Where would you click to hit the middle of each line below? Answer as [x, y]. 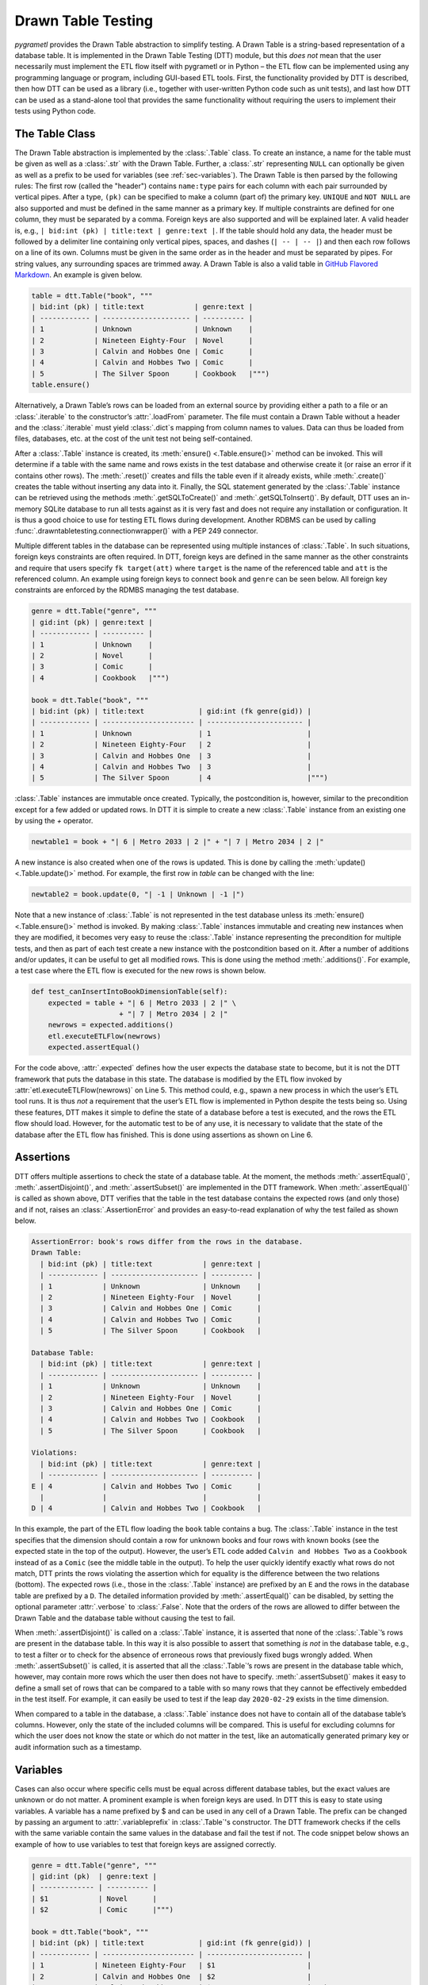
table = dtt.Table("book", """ [92, 296]
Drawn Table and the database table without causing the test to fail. [125, 1618]
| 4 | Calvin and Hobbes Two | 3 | [172, 767]
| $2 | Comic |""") [103, 1910]
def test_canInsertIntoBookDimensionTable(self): [130, 992]
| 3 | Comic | [92, 667]
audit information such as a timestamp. [78, 1747]
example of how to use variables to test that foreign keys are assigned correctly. [145, 1844]
